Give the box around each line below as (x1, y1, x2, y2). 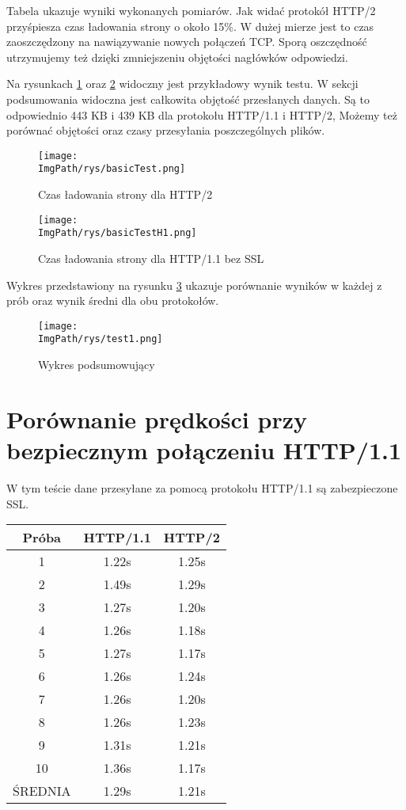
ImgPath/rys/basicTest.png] (38, 163, 186, 175)
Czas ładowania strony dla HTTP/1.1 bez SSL (38, 249, 264, 266)
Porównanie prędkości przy (6, 402, 307, 435)
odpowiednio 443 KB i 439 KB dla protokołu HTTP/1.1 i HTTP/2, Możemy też (6, 106, 397, 123)
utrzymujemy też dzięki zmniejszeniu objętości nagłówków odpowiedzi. (6, 48, 348, 65)
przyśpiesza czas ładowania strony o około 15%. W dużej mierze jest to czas (6, 17, 374, 34)
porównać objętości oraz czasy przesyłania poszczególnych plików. (6, 122, 325, 139)
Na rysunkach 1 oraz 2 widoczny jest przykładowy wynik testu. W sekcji (6, 75, 359, 92)
